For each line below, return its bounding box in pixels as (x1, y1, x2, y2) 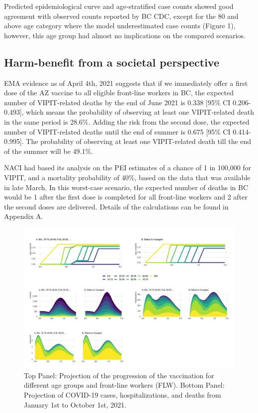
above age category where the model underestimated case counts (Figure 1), (4, 20, 236, 31)
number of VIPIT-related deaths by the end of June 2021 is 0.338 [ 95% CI (4, 97, 231, 107)
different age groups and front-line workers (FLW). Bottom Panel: (24, 380, 225, 390)
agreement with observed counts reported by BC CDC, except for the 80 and (4, 10, 239, 21)
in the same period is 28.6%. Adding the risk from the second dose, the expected (4, 116, 250, 127)
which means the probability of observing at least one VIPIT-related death (26, 107, 255, 117)
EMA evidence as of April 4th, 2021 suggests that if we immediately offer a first (4, 77, 248, 88)
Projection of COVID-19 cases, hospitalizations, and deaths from (24, 390, 221, 400)
